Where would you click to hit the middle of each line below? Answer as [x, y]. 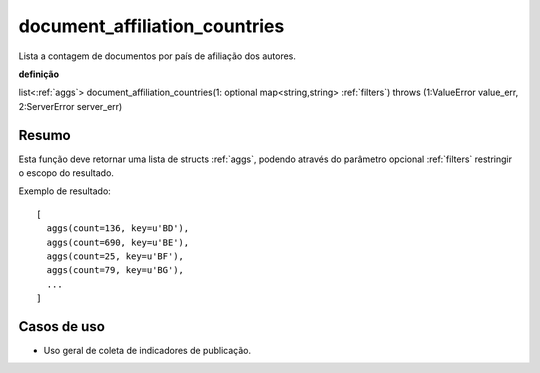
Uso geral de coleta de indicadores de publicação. [147, 351]
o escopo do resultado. [66, 173]
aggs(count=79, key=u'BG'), [115, 270]
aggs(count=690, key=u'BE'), [118, 242]
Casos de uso [61, 326]
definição [39, 74]
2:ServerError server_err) [70, 106]
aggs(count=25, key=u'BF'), [115, 256]
